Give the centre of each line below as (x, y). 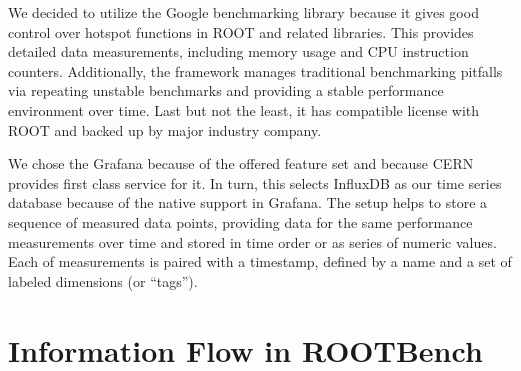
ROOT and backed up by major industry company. (165, 129)
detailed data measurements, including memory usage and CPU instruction (238, 51)
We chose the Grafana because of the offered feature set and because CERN (241, 163)
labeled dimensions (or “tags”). (103, 280)
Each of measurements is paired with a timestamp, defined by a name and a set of (260, 261)
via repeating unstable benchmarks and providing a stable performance (226, 90)
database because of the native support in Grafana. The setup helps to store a (248, 202)
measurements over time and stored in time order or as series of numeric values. (252, 241)
